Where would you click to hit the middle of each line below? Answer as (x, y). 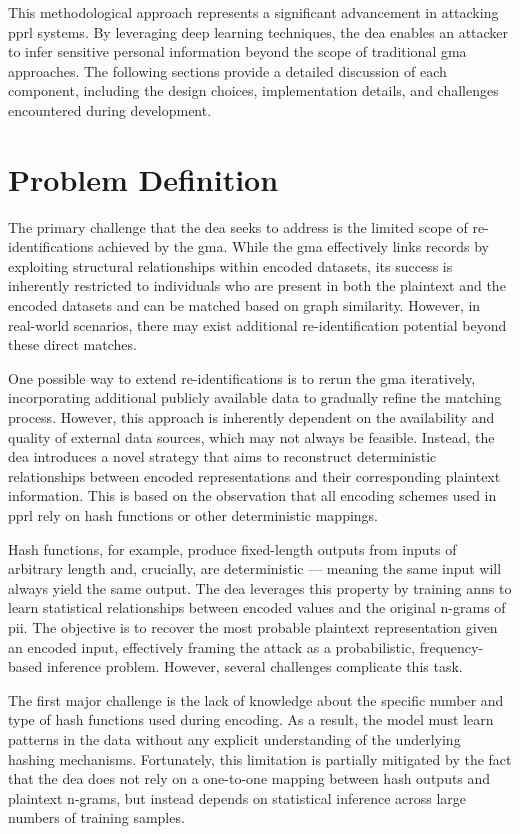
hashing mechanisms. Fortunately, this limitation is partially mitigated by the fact (260, 758)
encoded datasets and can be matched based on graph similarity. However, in (244, 305)
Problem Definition (143, 178)
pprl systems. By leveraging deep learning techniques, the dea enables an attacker (258, 31)
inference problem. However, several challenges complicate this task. (254, 666)
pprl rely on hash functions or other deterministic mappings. (193, 515)
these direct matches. (72, 344)
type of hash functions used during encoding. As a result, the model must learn (251, 719)
